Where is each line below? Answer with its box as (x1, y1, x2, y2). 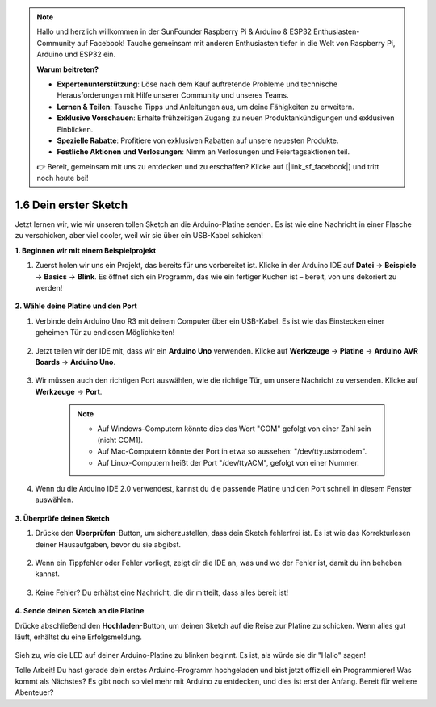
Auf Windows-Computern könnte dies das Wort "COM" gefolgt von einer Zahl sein (97, 424, 371, 433)
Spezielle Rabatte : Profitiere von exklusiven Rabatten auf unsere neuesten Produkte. (57, 136, 339, 145)
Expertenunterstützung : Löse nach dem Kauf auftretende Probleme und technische (57, 79, 338, 89)
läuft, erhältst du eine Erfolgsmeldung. (15, 632, 143, 642)
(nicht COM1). (97, 435, 143, 445)
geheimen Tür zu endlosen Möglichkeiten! (35, 328, 175, 337)
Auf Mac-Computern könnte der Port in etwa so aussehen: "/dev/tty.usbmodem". (97, 446, 367, 456)
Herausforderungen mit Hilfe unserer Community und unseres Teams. (57, 90, 290, 100)
